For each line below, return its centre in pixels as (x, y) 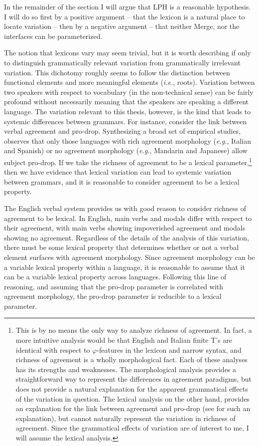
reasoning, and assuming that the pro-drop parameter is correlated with (114, 286)
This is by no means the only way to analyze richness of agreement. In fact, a (134, 330)
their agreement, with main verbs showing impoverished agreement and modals (125, 228)
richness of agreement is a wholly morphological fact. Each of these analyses (131, 359)
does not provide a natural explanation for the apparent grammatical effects (132, 389)
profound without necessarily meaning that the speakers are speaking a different (126, 102)
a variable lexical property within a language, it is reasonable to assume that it (125, 267)
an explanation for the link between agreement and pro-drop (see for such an (133, 408)
